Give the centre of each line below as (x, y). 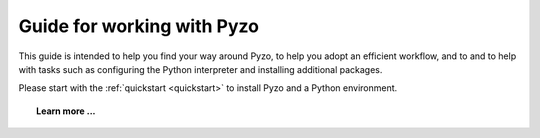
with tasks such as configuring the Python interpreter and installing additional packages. (200, 69)
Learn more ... (66, 111)
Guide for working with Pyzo (139, 26)
